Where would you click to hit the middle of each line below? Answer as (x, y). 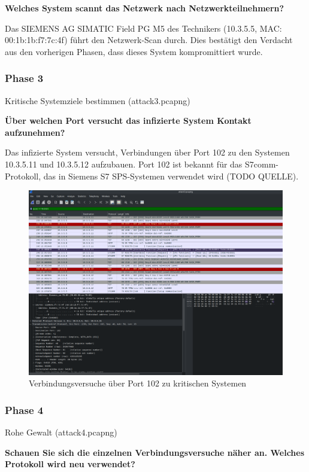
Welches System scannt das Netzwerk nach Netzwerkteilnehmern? (145, 8)
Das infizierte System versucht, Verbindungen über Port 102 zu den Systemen (147, 152)
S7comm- (262, 164)
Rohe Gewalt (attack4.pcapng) (61, 432)
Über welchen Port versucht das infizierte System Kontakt (128, 121)
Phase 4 (24, 409)
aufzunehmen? (35, 132)
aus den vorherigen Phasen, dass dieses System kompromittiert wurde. (134, 51)
